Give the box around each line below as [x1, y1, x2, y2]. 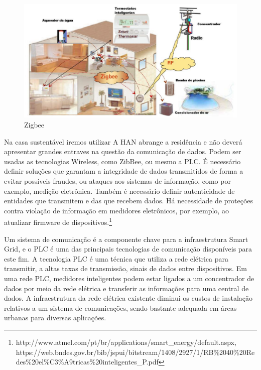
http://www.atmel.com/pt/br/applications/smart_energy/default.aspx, [16, 337, 236, 347]
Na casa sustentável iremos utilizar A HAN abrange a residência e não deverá [4, 136, 242, 147]
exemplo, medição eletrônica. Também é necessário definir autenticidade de [4, 185, 235, 196]
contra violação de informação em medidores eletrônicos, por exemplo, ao [4, 205, 229, 215]
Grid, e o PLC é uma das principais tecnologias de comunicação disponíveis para [4, 243, 252, 254]
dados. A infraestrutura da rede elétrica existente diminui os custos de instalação [4, 293, 252, 303]
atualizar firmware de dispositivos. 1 [4, 215, 112, 227]
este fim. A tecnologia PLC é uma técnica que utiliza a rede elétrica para [4, 253, 228, 264]
